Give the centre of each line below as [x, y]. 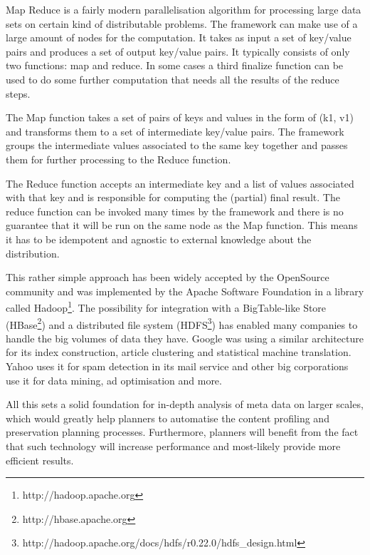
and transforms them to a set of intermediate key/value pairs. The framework [175, 131]
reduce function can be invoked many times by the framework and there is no [175, 211]
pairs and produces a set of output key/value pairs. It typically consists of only [178, 51]
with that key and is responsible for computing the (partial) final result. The [173, 197]
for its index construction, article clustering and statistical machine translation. [179, 352]
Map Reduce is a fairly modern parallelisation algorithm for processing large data [184, 9]
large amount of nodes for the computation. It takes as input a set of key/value [179, 37]
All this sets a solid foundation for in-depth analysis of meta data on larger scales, [185, 404]
